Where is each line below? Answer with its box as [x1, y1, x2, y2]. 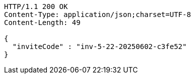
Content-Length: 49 [4, 18, 81, 26]
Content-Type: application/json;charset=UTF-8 [4, 10, 191, 18]
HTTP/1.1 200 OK [4, 2, 68, 10]
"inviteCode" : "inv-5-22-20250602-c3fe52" [12, 42, 187, 50]
